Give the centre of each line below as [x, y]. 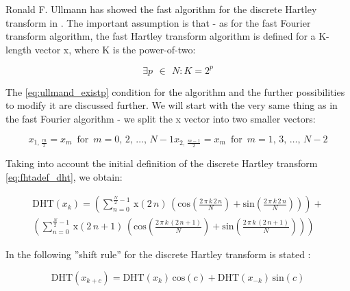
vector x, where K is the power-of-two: [115, 49]
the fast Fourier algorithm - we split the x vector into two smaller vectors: [161, 119]
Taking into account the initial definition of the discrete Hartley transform [162, 163]
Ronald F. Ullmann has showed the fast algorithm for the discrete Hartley [161, 9]
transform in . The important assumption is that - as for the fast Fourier [158, 22]
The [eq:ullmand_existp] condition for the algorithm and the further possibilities [175, 91]
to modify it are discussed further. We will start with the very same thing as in [172, 105]
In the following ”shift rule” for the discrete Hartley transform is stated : [158, 254]
